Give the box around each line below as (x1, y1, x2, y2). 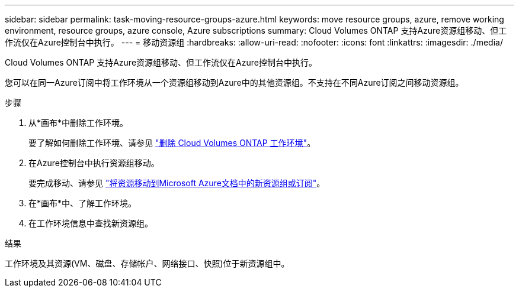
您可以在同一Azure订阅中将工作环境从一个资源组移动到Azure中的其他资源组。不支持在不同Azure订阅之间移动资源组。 (5, 77, 464, 87)
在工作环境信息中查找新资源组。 (28, 218, 153, 228)
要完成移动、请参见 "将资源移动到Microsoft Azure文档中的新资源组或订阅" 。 (28, 178, 325, 188)
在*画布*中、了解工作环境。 (28, 198, 137, 208)
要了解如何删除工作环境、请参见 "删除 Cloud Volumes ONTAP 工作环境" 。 (28, 138, 316, 148)
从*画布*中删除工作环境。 (28, 118, 129, 128)
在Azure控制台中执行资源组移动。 (28, 158, 159, 168)
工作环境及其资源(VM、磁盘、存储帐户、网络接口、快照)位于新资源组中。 (5, 258, 290, 268)
